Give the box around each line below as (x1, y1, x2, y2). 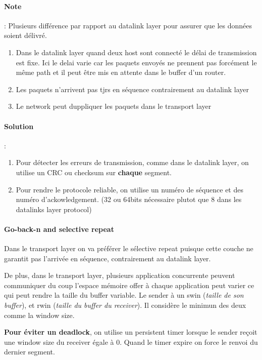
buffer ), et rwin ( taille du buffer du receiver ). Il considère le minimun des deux (4, 300, 246, 310)
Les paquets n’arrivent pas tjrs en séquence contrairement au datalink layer (16, 84, 249, 94)
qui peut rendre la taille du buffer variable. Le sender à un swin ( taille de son (4, 290, 244, 300)
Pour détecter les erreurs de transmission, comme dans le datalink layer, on (16, 157, 249, 168)
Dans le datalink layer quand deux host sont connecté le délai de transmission (16, 47, 257, 57)
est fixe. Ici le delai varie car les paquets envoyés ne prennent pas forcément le (16, 57, 257, 67)
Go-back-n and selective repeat (4, 223, 114, 234)
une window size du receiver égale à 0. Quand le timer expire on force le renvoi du (4, 336, 258, 347)
